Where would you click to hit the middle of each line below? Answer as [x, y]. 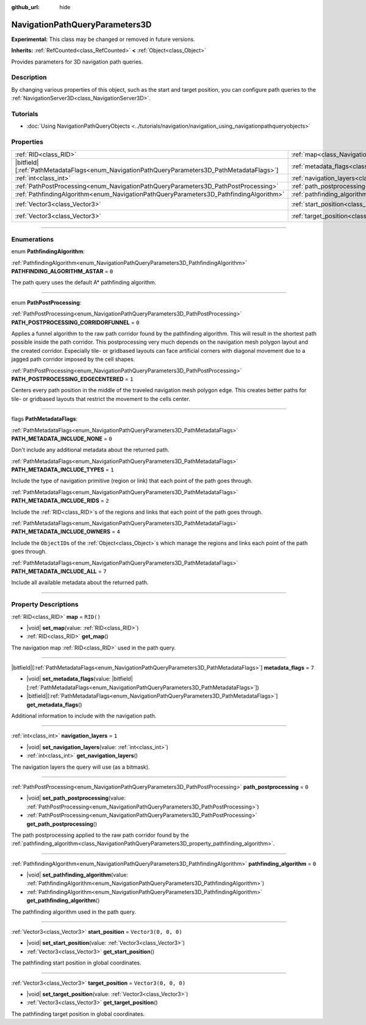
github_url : [25, 7]
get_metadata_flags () [54, 705]
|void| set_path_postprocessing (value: [76, 798]
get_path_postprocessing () [62, 824]
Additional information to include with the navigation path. [84, 716]
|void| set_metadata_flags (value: [69, 679]
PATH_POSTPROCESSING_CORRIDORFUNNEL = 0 [75, 322]
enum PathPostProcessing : [46, 302]
